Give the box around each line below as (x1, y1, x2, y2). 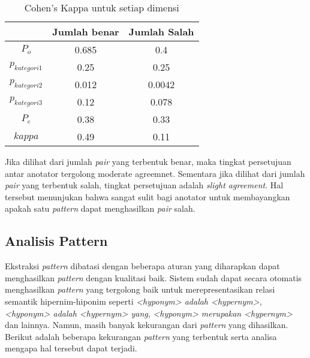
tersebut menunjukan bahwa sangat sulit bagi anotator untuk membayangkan (5, 190, 290, 203)
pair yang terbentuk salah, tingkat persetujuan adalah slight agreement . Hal (5, 179, 284, 191)
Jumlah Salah (128, 25, 194, 38)
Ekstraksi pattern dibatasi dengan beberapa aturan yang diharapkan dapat (5, 260, 280, 272)
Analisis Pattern (5, 231, 108, 250)
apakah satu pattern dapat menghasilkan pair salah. (5, 202, 195, 215)
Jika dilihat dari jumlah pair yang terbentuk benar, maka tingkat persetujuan (5, 155, 291, 167)
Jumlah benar (52, 25, 119, 38)
